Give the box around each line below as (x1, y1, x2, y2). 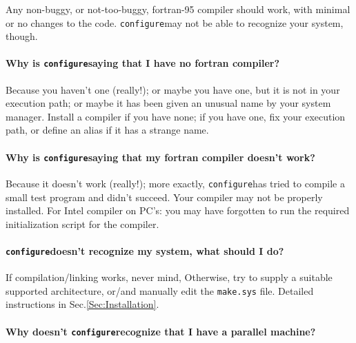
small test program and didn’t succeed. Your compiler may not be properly (6, 189, 323, 204)
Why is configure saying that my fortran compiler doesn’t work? (6, 149, 315, 164)
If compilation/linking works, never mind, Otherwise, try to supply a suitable (6, 270, 333, 284)
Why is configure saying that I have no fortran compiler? (6, 56, 280, 70)
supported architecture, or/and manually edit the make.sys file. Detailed (6, 283, 314, 298)
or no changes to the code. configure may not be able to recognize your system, (6, 15, 344, 30)
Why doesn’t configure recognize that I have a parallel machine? (6, 324, 316, 338)
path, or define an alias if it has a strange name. (6, 123, 209, 137)
